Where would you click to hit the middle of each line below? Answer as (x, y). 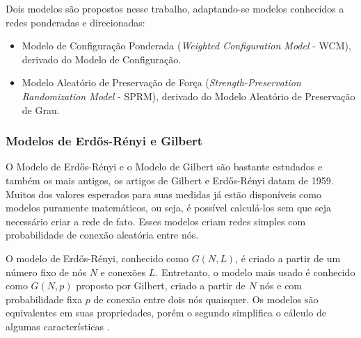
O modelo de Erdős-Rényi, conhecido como (97, 258)
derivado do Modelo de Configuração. (102, 59)
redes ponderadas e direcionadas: (75, 22)
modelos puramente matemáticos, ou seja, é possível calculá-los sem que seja (169, 208)
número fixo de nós (46, 272)
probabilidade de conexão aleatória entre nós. (102, 235)
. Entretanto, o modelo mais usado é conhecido (255, 272)
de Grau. (41, 110)
